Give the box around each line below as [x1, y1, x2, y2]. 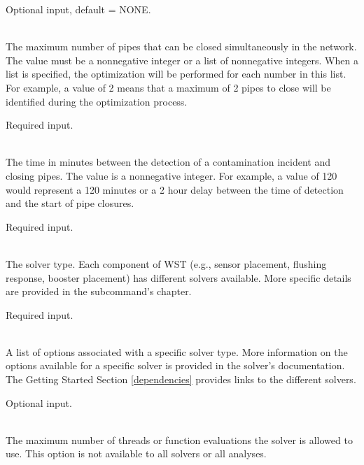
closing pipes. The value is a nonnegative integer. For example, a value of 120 [6, 168, 337, 183]
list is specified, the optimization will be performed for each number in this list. [6, 66, 346, 81]
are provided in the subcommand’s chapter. [6, 284, 192, 299]
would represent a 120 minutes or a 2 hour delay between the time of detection [6, 182, 344, 196]
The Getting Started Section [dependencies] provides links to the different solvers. [6, 372, 356, 387]
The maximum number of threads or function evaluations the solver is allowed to [6, 432, 353, 447]
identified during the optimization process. [6, 94, 188, 108]
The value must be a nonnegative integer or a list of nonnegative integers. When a [6, 52, 358, 67]
